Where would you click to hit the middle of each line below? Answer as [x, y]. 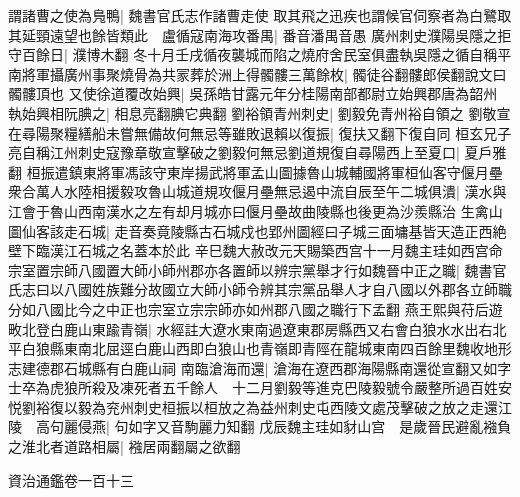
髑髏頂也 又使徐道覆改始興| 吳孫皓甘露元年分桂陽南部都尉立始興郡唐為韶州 [253, 93]
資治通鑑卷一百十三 [71, 479]
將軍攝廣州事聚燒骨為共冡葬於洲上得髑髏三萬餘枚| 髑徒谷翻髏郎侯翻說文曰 [264, 73]
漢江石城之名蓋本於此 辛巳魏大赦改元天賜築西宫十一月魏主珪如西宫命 [276, 250]
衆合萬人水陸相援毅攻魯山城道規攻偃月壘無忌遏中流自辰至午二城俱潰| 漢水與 [257, 191]
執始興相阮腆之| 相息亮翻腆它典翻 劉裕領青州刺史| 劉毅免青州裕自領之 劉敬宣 [259, 112]
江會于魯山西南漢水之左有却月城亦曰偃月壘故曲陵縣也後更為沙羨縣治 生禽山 [255, 210]
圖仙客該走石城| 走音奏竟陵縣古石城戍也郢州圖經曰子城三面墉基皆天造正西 [250, 230]
